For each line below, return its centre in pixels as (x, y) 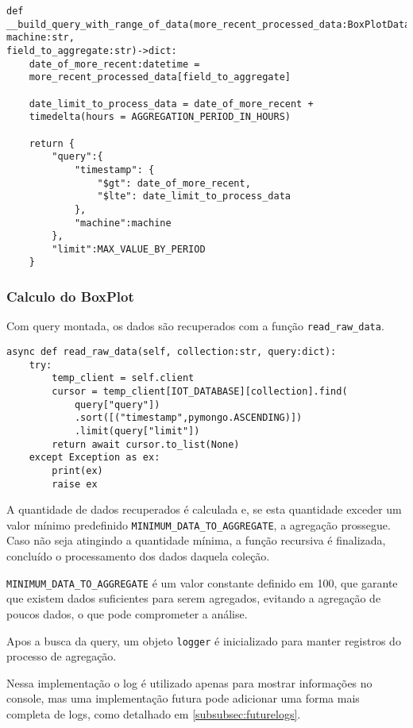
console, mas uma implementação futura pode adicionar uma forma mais (183, 698)
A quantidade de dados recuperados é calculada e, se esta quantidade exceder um (204, 509)
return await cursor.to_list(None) (146, 444)
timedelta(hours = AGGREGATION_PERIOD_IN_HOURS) (160, 117)
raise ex (75, 484)
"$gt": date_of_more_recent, (174, 183)
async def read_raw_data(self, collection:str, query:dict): (172, 352)
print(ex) (77, 470)
